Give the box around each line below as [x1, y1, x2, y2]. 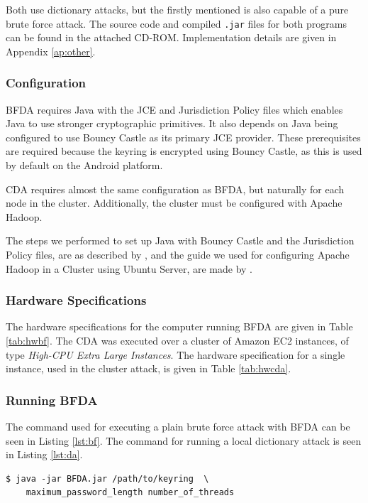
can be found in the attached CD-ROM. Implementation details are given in [6, 30, 337, 45]
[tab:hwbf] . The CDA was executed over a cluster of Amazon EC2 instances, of [6, 333, 349, 347]
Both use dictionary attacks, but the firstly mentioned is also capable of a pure [6, 2, 349, 16]
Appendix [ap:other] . [6, 43, 96, 58]
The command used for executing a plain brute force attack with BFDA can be [6, 419, 350, 433]
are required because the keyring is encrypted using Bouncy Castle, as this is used [6, 144, 362, 158]
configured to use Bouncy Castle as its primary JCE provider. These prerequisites [6, 129, 361, 144]
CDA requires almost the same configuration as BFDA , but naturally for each [6, 181, 345, 196]
